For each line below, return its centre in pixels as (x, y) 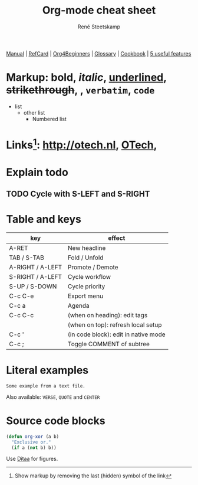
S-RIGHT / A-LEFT (36, 276)
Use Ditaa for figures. (32, 459)
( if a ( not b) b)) (34, 447)
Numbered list (49, 119)
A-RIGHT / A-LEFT (36, 267)
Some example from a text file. (46, 386)
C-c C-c (22, 315)
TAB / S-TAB (27, 258)
